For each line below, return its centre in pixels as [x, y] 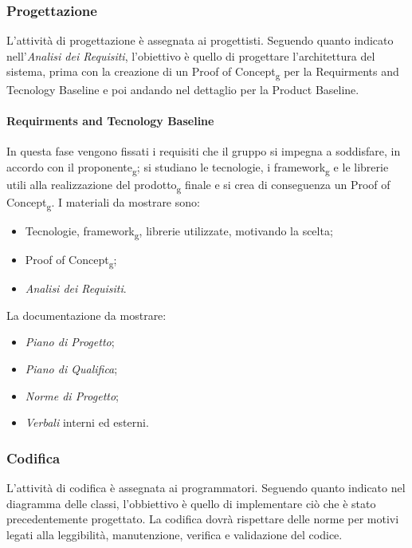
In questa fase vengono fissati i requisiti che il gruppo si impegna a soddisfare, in [204, 150]
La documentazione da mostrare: [86, 315]
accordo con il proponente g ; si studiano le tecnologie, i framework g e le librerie [198, 168]
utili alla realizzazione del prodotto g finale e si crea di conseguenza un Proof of [198, 185]
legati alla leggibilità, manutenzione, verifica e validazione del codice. [175, 534]
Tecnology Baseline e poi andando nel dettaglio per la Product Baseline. [183, 89]
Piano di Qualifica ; [71, 368]
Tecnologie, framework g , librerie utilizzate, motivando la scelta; [179, 231]
